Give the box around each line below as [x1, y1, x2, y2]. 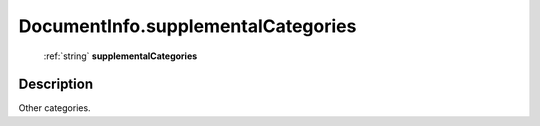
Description [18, 76, 94, 93]
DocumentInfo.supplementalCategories [18, 15, 357, 37]
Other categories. [18, 102, 91, 114]
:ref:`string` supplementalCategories [43, 50, 198, 62]
